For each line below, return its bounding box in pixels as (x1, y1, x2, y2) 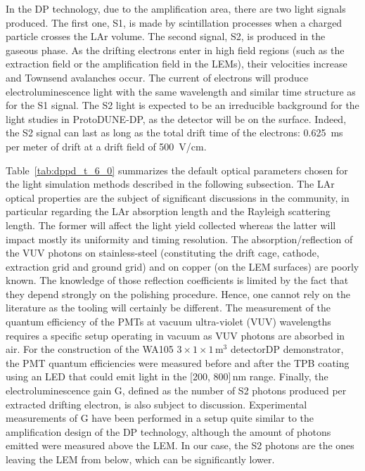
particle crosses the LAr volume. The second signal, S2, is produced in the (6, 29, 326, 44)
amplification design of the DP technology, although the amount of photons (6, 424, 331, 439)
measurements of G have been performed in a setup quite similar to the (6, 411, 314, 425)
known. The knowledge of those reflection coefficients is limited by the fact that (6, 273, 349, 288)
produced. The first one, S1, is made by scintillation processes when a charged (6, 15, 342, 30)
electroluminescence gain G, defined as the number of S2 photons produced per (6, 383, 347, 398)
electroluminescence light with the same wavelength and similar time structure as (6, 84, 356, 98)
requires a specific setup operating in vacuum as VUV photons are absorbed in (6, 328, 345, 342)
